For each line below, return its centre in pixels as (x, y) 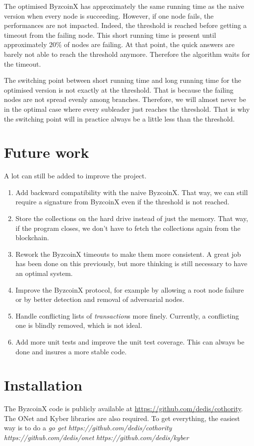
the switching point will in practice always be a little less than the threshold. (119, 118)
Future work (47, 152)
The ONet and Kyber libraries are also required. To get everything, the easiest (122, 418)
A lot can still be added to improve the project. (75, 176)
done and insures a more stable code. (71, 351)
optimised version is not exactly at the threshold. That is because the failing (119, 89)
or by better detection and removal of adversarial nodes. (100, 299)
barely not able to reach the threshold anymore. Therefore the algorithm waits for (127, 54)
